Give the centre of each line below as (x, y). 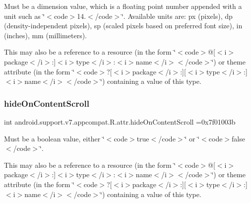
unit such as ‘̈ (25, 16)
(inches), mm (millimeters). (46, 35)
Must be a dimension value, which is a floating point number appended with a (123, 6)
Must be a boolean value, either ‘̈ (54, 138)
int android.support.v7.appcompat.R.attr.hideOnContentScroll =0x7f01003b (120, 121)
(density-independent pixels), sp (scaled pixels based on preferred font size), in (123, 26)
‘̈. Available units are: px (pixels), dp (177, 16)
